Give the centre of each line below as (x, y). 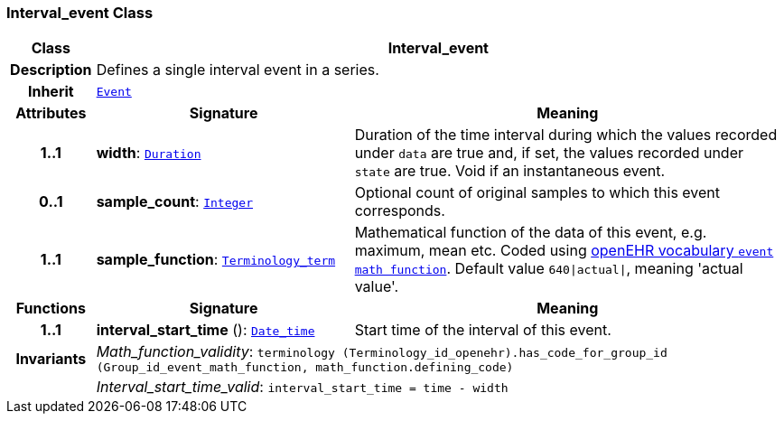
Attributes (51, 113)
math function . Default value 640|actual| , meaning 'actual (549, 269)
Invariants (51, 358)
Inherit (51, 92)
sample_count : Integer (174, 202)
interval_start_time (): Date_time (205, 330)
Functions (51, 309)
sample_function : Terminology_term (216, 260)
